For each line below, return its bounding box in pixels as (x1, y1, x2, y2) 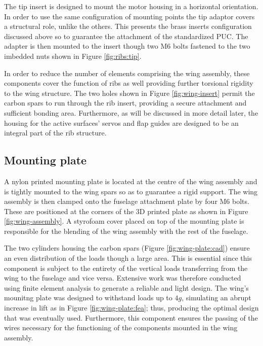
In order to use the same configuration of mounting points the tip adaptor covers (4, 11, 255, 21)
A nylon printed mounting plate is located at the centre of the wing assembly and (4, 176, 257, 186)
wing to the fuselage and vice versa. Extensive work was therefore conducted (4, 272, 241, 283)
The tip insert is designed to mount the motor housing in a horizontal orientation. (4, 1, 258, 11)
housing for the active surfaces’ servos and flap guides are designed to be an (4, 117, 239, 128)
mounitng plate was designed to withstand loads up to (4, 292, 172, 303)
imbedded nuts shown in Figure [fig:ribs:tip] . (4, 50, 142, 61)
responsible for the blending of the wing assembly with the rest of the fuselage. (4, 225, 248, 236)
